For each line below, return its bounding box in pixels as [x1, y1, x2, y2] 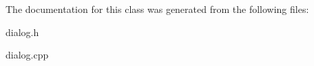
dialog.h [6, 24, 39, 39]
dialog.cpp [6, 48, 49, 62]
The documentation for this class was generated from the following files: [6, 2, 309, 16]
